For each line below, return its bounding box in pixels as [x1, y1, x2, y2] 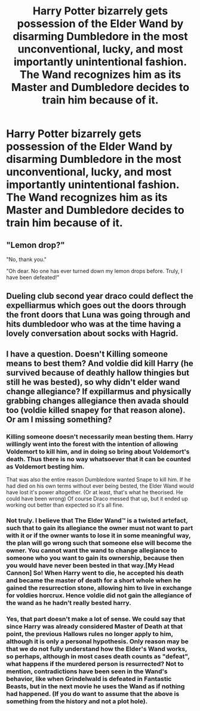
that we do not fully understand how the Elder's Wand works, [6, 645, 187, 653]
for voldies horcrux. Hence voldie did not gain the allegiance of [6, 591, 192, 600]
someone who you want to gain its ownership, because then [6, 554, 184, 562]
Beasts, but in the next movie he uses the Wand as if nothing [6, 682, 185, 690]
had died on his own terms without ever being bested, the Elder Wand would [6, 482, 194, 489]
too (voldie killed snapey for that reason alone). [6, 405, 186, 415]
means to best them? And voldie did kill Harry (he [6, 358, 194, 368]
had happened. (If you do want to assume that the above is [6, 689, 180, 698]
